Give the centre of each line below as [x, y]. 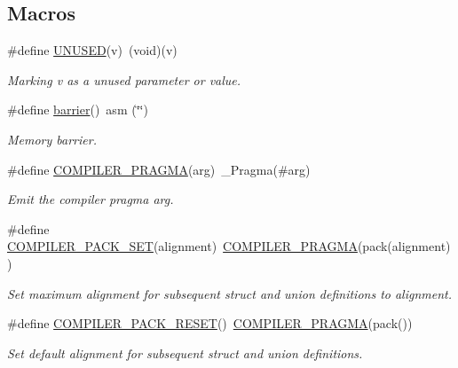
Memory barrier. [52, 139]
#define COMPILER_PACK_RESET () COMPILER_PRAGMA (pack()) [210, 323]
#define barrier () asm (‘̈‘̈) [78, 110]
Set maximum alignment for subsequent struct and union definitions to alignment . [230, 293]
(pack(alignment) [404, 246]
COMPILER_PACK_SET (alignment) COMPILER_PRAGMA [182, 246]
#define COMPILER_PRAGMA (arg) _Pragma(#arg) [159, 169]
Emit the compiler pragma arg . [91, 199]
